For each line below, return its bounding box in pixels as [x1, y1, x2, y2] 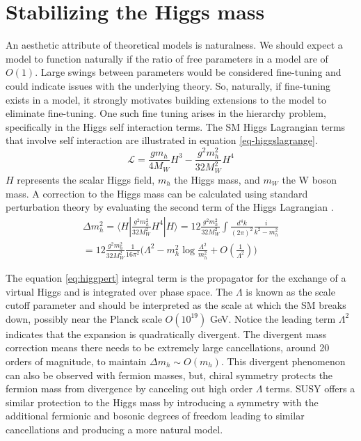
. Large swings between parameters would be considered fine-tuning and [35, 65, 342, 79]
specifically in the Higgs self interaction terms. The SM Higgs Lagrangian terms [6, 119, 346, 134]
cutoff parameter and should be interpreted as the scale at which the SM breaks [6, 298, 346, 312]
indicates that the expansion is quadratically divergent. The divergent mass [6, 326, 327, 341]
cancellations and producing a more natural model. [6, 422, 223, 436]
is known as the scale [246, 284, 335, 298]
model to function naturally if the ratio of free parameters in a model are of [6, 51, 328, 65]
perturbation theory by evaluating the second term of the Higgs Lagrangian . [6, 200, 334, 214]
